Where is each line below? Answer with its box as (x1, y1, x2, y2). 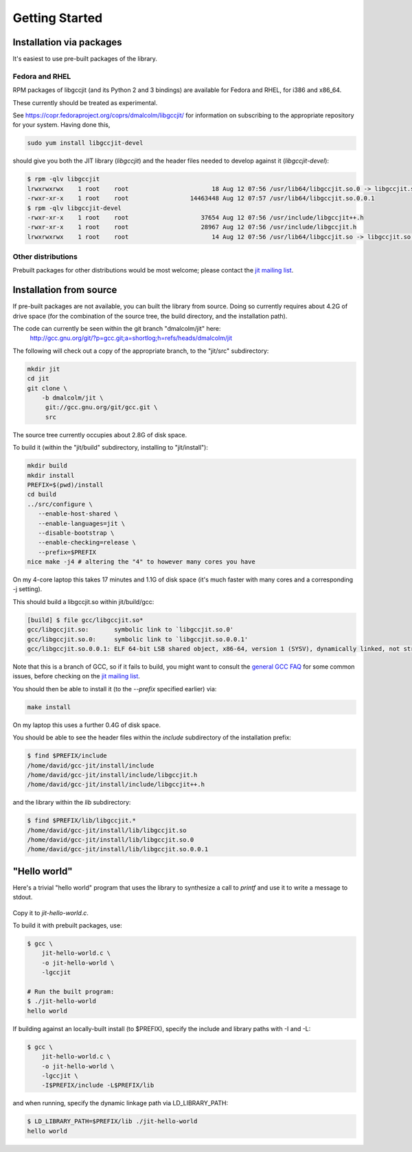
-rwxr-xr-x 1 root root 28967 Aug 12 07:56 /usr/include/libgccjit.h (27, 223, 357, 231)
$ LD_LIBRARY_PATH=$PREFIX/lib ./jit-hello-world (27, 1118, 198, 1125)
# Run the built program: (27, 988, 115, 995)
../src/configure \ (27, 500, 93, 508)
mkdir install (27, 471, 75, 479)
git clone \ (27, 384, 68, 392)
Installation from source (12, 284, 117, 296)
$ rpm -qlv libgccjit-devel (27, 204, 122, 212)
